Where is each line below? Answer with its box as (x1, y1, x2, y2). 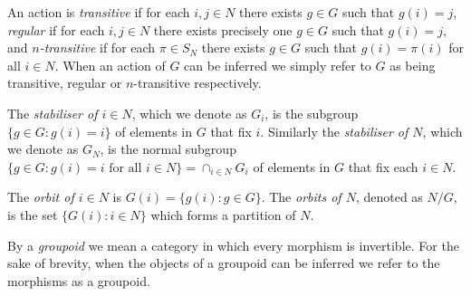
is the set (7, 205, 58, 224)
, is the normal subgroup (100, 139, 236, 158)
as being (389, 55, 436, 74)
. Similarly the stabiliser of (260, 121, 409, 140)
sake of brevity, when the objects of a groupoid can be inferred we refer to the (7, 253, 440, 272)
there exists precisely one (153, 20, 293, 39)
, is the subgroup (264, 103, 359, 122)
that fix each (348, 157, 418, 176)
